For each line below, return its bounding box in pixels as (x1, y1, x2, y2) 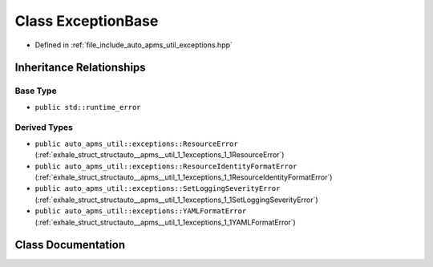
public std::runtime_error (34, 103, 141, 111)
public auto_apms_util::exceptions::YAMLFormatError (34, 207, 247, 216)
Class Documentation (14, 238, 126, 252)
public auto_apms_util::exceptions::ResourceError (34, 139, 238, 148)
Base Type (14, 85, 57, 96)
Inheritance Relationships (14, 61, 146, 75)
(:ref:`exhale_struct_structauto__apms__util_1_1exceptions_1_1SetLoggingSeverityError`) (34, 195, 318, 204)
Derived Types (14, 122, 74, 133)
